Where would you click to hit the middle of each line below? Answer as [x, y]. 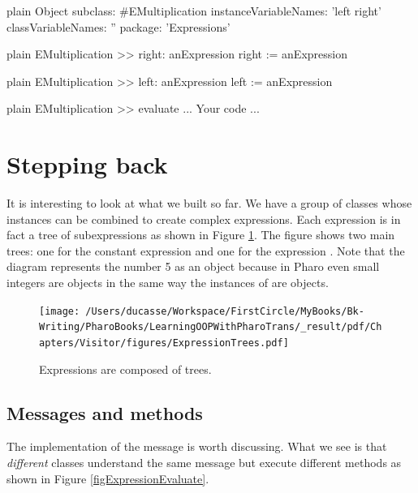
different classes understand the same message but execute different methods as [204, 463]
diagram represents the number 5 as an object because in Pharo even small [193, 266]
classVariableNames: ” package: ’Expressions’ [119, 26]
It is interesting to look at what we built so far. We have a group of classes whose [209, 203]
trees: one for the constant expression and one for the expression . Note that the [206, 250]
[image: [60, 311]
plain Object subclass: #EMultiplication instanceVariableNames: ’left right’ [194, 11]
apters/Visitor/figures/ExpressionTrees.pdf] [164, 343]
